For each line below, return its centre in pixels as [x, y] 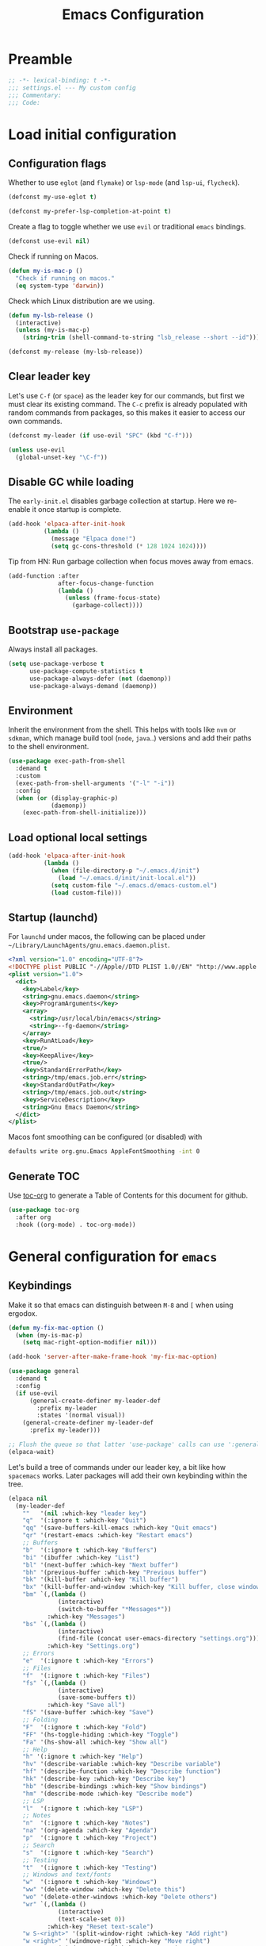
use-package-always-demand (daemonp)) [93, 686]
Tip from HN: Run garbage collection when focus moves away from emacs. [131, 561]
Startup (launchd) [53, 917]
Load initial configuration [92, 135]
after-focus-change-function [106, 583]
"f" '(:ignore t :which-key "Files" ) [86, 1675]
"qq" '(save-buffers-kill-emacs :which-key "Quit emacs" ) [120, 1528]
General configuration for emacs [113, 1256]
